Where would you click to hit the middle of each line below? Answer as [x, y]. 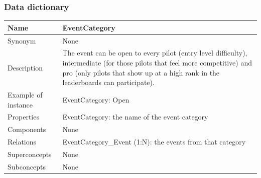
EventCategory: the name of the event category [135, 117]
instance [20, 104]
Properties [23, 117]
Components [27, 129]
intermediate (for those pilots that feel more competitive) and [157, 62]
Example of [25, 95]
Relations [22, 142]
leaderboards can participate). [108, 82]
